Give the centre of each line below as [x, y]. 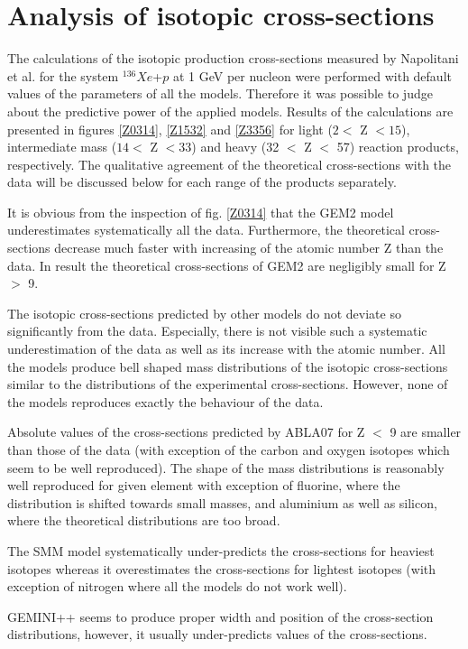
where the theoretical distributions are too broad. [144, 520]
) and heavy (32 [235, 147]
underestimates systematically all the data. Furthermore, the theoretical [206, 230]
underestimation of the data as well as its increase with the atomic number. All [226, 349]
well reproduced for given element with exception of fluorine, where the [204, 485]
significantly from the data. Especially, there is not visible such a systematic [217, 331]
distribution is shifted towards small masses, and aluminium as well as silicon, [222, 502]
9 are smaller [426, 432]
